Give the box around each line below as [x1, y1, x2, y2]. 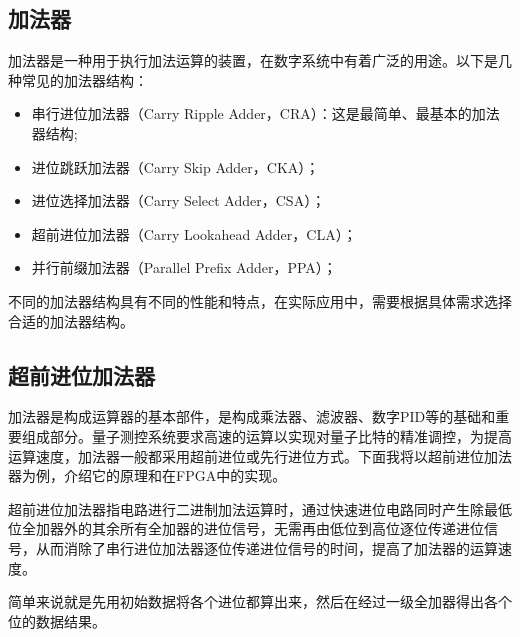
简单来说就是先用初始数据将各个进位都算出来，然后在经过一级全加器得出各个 [8, 591, 512, 612]
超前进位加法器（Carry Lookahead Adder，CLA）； [31, 223, 357, 244]
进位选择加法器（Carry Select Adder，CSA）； [31, 190, 326, 211]
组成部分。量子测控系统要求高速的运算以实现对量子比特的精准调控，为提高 [21, 425, 512, 446]
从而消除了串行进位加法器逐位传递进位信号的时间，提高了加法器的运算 [35, 537, 498, 558]
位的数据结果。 [8, 610, 106, 631]
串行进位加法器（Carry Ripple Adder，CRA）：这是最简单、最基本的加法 [31, 103, 500, 124]
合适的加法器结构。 [8, 310, 134, 331]
